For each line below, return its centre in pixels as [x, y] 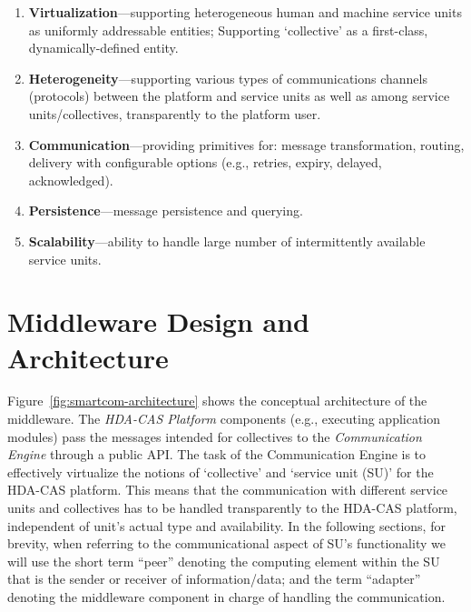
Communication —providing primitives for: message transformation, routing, [246, 144]
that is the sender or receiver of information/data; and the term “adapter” [214, 579]
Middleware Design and [159, 321]
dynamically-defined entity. [103, 48]
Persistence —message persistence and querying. [166, 211]
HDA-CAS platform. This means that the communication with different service [228, 490]
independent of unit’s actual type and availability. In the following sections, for [226, 525]
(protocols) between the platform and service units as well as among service [239, 96]
